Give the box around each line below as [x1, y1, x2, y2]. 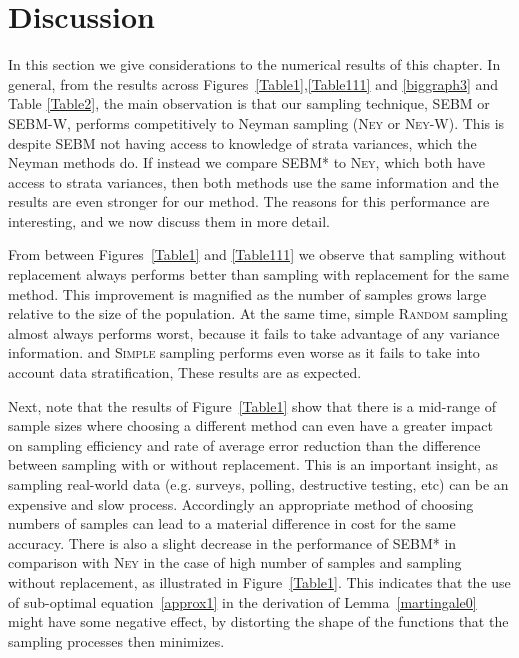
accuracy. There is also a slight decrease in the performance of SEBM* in [8, 532, 457, 553]
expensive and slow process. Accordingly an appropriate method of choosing [8, 493, 474, 514]
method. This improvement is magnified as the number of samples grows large [8, 283, 487, 304]
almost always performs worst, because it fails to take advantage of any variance [8, 322, 500, 343]
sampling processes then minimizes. [8, 630, 225, 651]
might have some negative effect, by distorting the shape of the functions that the [8, 611, 509, 632]
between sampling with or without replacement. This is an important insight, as [8, 454, 499, 475]
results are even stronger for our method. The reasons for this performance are [8, 191, 490, 212]
